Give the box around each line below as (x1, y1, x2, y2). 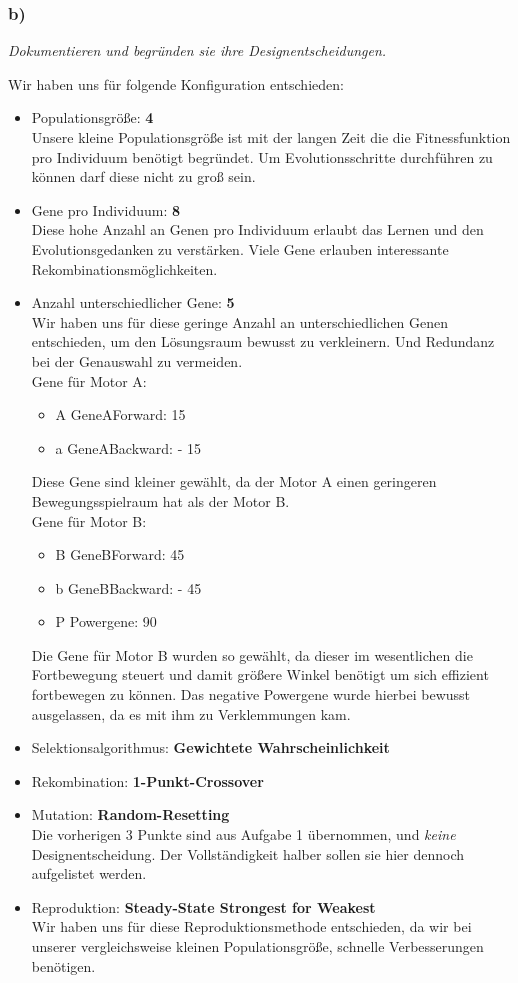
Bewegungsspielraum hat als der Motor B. (31, 490, 290, 511)
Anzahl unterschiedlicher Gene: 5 (31, 292, 235, 313)
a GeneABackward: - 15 (55, 437, 201, 458)
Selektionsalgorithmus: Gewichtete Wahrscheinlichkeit (31, 737, 390, 758)
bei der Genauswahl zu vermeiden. (31, 350, 243, 371)
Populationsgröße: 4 (31, 107, 154, 128)
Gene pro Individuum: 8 (31, 199, 181, 220)
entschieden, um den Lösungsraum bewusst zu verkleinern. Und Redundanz (31, 331, 495, 352)
